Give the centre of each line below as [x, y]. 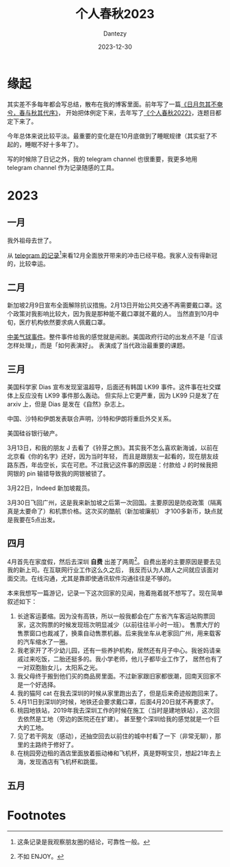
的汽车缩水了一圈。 [44, 642]
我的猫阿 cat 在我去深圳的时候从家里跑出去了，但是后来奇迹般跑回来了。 [119, 694]
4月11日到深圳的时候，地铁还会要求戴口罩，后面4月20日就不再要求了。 [117, 702]
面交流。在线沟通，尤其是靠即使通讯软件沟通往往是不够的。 [91, 578]
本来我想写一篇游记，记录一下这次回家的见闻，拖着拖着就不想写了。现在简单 [115, 593]
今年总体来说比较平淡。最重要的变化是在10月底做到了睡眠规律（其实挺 [106, 136]
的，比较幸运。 [28, 264]
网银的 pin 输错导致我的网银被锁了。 [58, 473]
